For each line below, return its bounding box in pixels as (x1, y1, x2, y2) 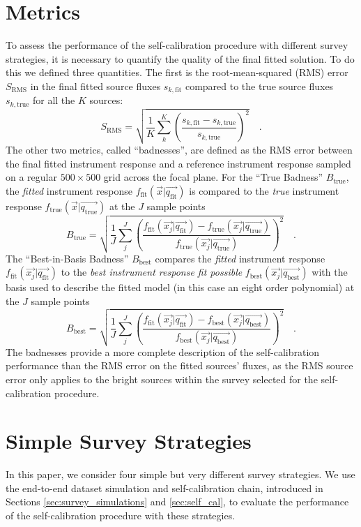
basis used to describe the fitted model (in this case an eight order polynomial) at (6, 280, 355, 295)
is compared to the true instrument (189, 183, 339, 198)
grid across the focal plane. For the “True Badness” (103, 170, 323, 184)
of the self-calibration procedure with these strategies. (6, 508, 236, 523)
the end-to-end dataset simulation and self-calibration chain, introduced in (6, 480, 323, 495)
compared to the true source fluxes (185, 78, 334, 93)
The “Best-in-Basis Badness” (6, 251, 129, 265)
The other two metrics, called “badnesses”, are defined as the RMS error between (6, 142, 353, 156)
